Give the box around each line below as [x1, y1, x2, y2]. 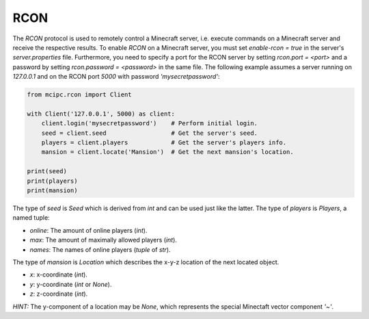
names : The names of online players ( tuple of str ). [29, 245, 171, 253]
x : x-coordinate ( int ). [29, 270, 88, 279]
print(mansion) [27, 187, 78, 194]
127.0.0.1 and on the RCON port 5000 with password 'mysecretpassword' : [12, 73, 220, 81]
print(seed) [27, 168, 68, 175]
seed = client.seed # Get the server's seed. [41, 129, 258, 137]
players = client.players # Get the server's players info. [41, 139, 287, 146]
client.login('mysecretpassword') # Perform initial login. [41, 120, 258, 127]
